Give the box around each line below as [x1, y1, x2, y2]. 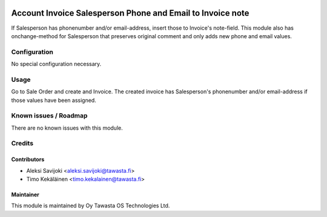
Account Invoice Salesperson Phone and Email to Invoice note [11, 8, 249, 18]
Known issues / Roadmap [11, 112, 88, 120]
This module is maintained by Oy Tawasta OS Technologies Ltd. [11, 202, 170, 209]
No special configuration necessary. [11, 61, 102, 68]
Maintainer [11, 191, 39, 198]
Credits [11, 139, 33, 148]
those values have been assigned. [11, 96, 96, 104]
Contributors [11, 156, 45, 163]
